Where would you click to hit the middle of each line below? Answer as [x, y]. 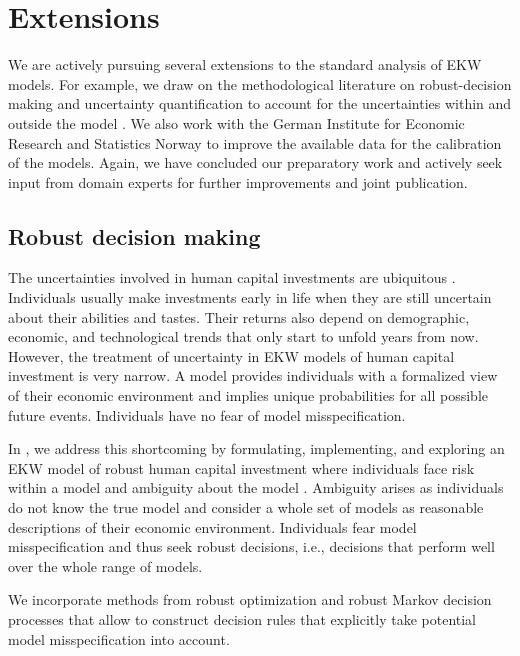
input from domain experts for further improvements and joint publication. [238, 181]
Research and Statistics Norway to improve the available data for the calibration [255, 142]
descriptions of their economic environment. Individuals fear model [212, 526]
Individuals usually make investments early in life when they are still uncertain [250, 297]
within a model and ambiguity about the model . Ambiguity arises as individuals [256, 487]
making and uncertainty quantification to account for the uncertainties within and [260, 103]
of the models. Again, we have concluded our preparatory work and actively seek [255, 162]
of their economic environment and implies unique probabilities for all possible [248, 395]
